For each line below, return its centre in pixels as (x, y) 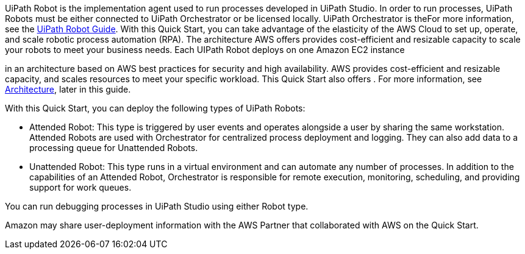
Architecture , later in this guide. (68, 89)
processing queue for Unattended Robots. (114, 148)
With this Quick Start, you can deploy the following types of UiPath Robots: (155, 108)
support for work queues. (80, 187)
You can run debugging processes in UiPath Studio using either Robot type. (157, 206)
